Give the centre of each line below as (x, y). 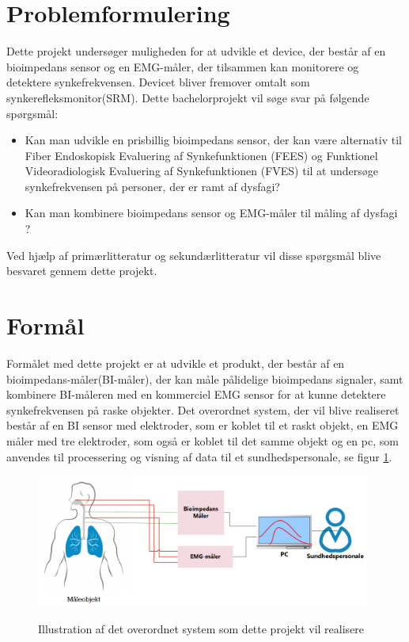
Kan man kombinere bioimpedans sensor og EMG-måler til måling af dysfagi (211, 213)
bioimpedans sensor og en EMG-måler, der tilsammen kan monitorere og (183, 66)
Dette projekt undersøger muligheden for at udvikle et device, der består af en (196, 51)
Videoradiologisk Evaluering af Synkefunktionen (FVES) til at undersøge (202, 171)
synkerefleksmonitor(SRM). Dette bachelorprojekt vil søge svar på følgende (188, 97)
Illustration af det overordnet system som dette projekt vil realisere (201, 628)
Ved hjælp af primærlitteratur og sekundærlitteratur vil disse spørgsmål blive (194, 255)
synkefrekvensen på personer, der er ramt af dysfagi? (152, 186)
